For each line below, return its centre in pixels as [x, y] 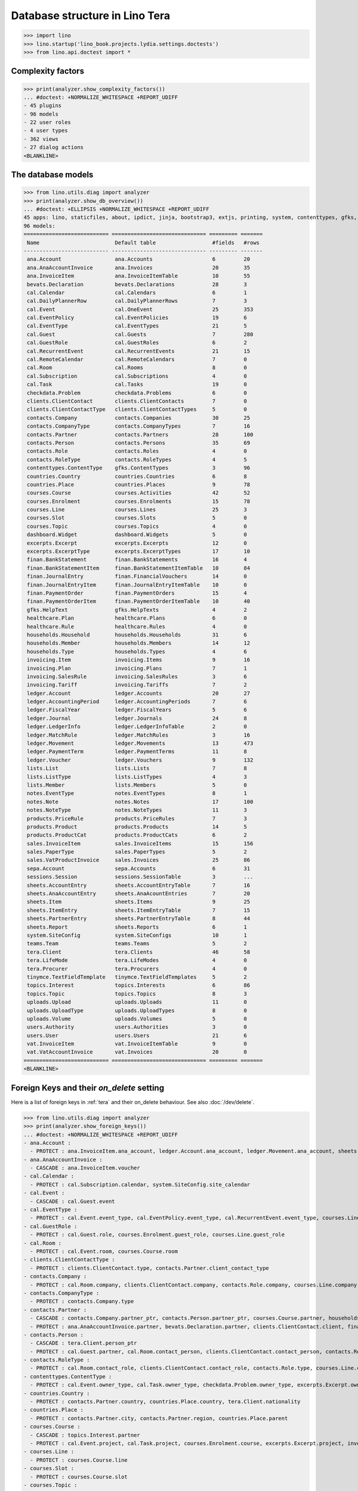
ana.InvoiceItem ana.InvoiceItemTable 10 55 [139, 276]
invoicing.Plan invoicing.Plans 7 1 [137, 668]
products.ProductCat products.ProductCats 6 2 [137, 835]
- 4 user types [46, 131]
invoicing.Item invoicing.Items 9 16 [139, 660]
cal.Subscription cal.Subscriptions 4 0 [137, 376]
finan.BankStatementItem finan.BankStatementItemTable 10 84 [139, 568]
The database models [52, 175]
